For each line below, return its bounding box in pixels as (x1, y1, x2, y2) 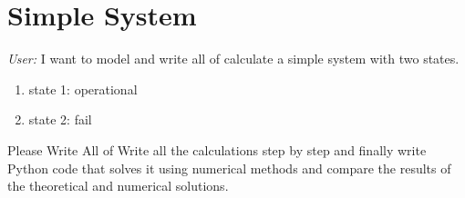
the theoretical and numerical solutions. (7, 176, 229, 195)
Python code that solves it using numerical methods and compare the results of (7, 158, 451, 177)
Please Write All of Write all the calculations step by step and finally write (7, 140, 427, 159)
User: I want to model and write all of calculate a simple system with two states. (7, 49, 460, 68)
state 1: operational (28, 79, 138, 98)
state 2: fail (28, 110, 92, 129)
